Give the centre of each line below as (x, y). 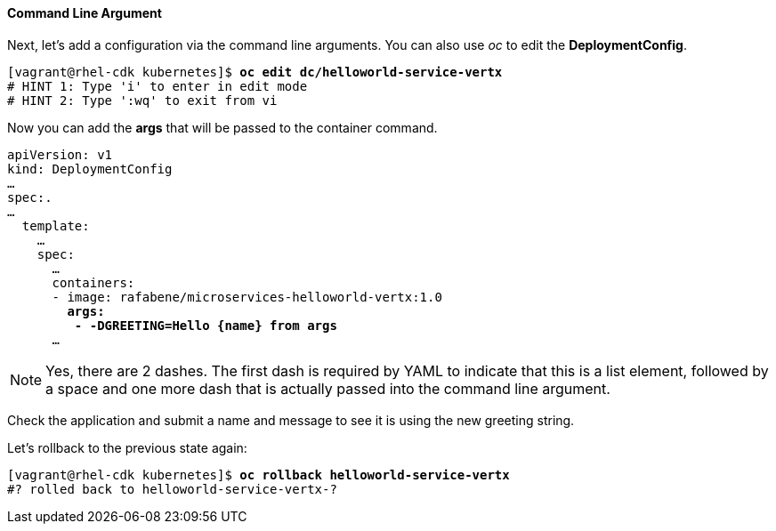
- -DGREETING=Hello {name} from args (206, 325)
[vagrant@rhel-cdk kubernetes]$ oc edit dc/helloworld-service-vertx (255, 72)
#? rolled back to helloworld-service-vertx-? (172, 489)
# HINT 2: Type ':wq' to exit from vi (142, 100)
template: (56, 225)
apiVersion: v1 (60, 154)
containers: (93, 282)
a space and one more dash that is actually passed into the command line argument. (328, 388)
